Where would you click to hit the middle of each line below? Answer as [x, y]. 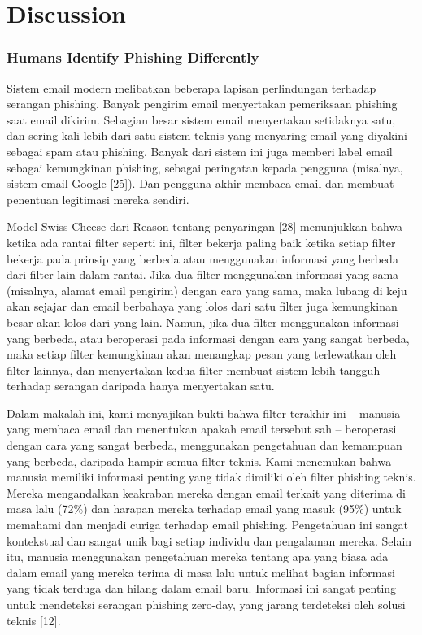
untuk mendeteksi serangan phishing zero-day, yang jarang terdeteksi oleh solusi [206, 604]
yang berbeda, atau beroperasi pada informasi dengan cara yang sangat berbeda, [208, 338]
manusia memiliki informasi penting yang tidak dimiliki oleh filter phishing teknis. [211, 477]
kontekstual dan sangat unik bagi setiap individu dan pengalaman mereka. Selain [209, 540]
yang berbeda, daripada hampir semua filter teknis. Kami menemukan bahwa [199, 461]
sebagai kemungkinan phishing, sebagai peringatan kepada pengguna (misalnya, [205, 167]
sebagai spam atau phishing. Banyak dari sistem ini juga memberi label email [200, 151]
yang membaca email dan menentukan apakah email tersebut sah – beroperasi [202, 429]
